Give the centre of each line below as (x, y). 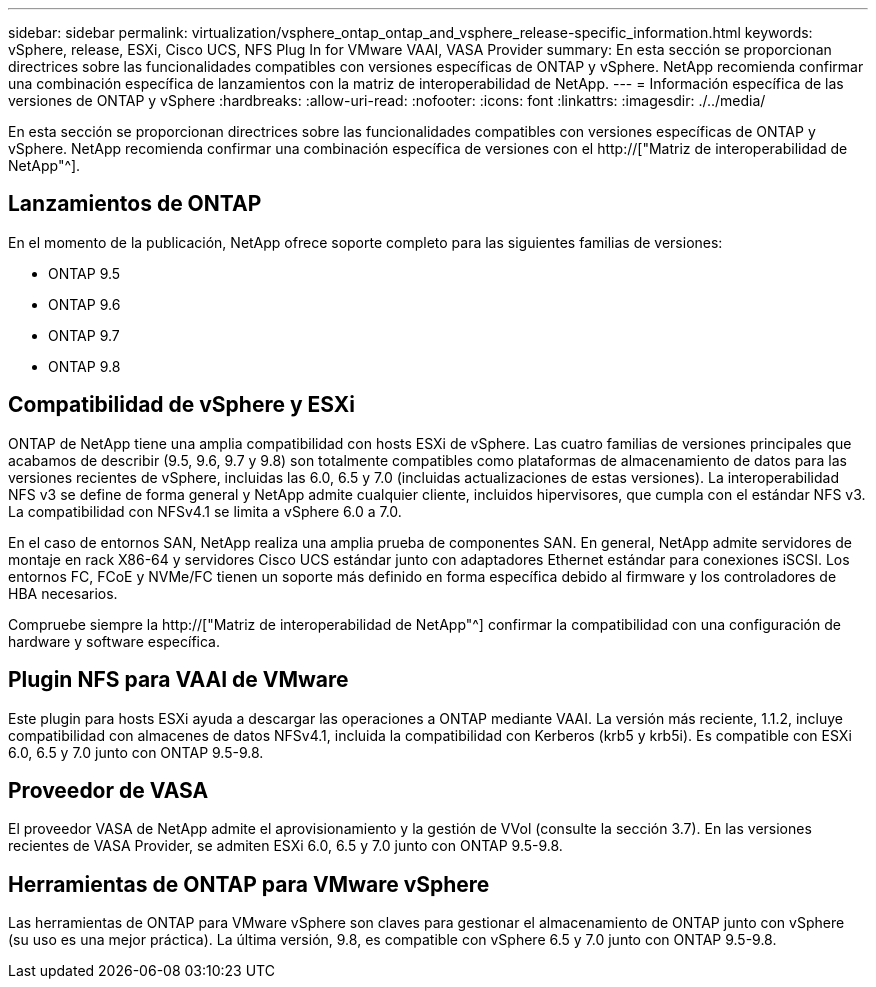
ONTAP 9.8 (84, 366)
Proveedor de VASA (108, 790)
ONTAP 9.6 (84, 304)
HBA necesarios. (63, 593)
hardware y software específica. (114, 641)
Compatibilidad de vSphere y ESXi (182, 405)
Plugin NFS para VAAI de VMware (178, 680)
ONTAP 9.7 (84, 335)
